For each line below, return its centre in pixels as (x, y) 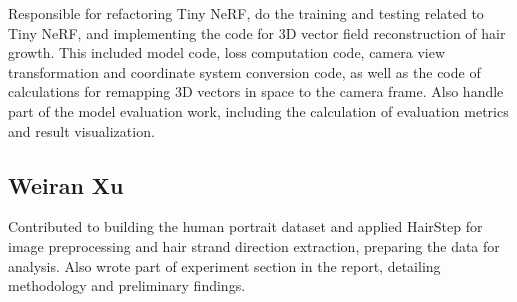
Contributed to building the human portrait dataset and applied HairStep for (245, 226)
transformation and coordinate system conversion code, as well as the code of (244, 71)
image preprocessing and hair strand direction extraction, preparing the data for (254, 245)
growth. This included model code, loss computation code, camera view (227, 52)
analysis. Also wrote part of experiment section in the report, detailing (224, 265)
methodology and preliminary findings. (127, 285)
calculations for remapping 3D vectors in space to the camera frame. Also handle (256, 91)
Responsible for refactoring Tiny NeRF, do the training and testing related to (246, 13)
